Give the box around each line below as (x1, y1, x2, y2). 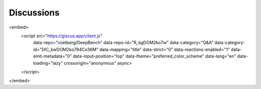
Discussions (9, 7, 60, 18)
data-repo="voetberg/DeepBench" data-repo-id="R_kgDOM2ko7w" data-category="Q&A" (33, 40, 214, 45)
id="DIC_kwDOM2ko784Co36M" (33, 46, 99, 52)
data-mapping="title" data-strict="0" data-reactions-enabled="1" (99, 46, 230, 52)
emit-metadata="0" (33, 53, 72, 59)
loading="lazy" (33, 60, 63, 66)
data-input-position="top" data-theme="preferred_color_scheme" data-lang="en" (72, 53, 236, 59)
